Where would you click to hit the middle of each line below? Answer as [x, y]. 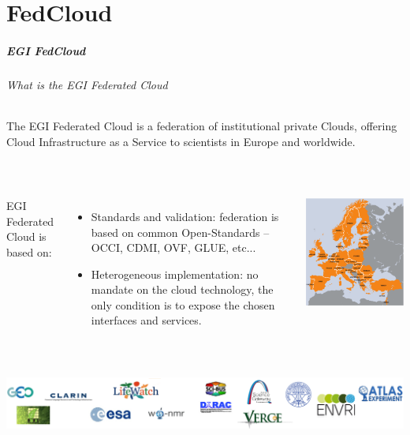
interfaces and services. [146, 320]
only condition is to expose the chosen [183, 304]
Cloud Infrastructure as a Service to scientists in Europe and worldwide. [181, 141]
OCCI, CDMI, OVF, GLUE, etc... [173, 247]
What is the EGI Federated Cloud [87, 84]
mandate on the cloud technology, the [182, 289]
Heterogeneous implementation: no [175, 274]
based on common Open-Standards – [180, 232]
